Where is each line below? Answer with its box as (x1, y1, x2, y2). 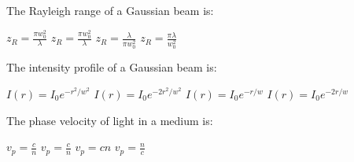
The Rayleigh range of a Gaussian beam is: (6, 2, 214, 18)
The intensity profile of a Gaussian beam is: (6, 59, 217, 75)
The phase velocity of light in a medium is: (6, 112, 213, 128)
